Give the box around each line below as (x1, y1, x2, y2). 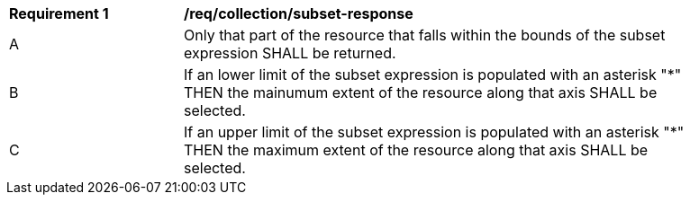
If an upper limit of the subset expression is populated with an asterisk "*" (184, 123, 685, 141)
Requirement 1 (9, 4, 109, 22)
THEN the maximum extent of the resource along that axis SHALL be (184, 141, 649, 159)
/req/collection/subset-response (184, 4, 413, 22)
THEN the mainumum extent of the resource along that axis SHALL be (184, 83, 658, 101)
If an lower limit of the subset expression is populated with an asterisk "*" (184, 66, 682, 83)
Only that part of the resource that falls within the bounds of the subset (184, 26, 666, 44)
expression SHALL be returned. (184, 44, 396, 62)
